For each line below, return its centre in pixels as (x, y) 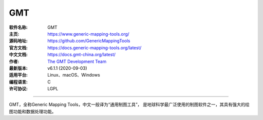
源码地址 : (18, 41)
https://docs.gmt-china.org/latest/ (82, 55)
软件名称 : (18, 27)
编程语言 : (18, 82)
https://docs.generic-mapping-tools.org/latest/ (94, 48)
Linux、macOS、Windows (74, 75)
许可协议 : (18, 89)
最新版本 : (18, 68)
